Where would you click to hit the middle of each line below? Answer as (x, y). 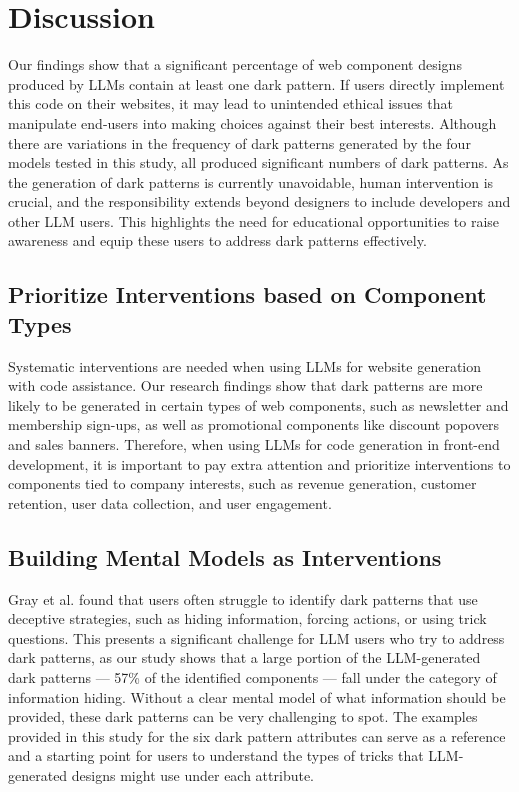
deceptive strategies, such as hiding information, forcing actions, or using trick (247, 618)
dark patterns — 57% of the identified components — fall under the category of (252, 676)
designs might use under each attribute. (193, 774)
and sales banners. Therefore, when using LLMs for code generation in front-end (254, 444)
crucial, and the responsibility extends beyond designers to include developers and (259, 201)
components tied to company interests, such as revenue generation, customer (242, 483)
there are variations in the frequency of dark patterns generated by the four (239, 142)
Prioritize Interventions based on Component (247, 294)
